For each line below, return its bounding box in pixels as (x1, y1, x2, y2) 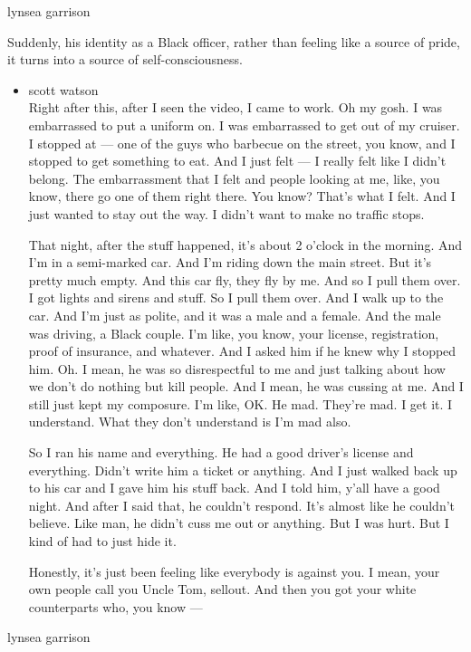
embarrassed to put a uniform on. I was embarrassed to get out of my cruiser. (28, 115, 460, 134)
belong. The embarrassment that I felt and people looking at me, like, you (28, 168, 440, 187)
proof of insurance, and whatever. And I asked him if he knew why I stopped (28, 341, 457, 360)
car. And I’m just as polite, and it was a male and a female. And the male (28, 305, 441, 324)
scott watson (28, 80, 99, 99)
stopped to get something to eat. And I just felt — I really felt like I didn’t (28, 151, 447, 170)
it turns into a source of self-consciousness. (7, 50, 243, 69)
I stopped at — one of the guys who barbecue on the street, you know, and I (28, 133, 456, 152)
